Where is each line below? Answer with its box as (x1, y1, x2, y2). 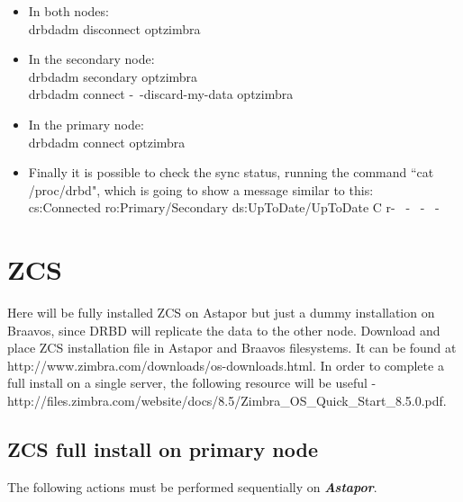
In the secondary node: (28, 49, 155, 68)
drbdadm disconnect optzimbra (28, 19, 201, 38)
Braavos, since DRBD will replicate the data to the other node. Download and (7, 320, 440, 339)
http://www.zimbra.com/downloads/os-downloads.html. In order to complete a (7, 355, 444, 374)
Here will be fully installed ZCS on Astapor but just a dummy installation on (7, 303, 435, 322)
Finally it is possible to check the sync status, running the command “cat (28, 163, 434, 182)
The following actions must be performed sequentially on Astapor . (7, 477, 377, 496)
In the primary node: (28, 114, 144, 133)
